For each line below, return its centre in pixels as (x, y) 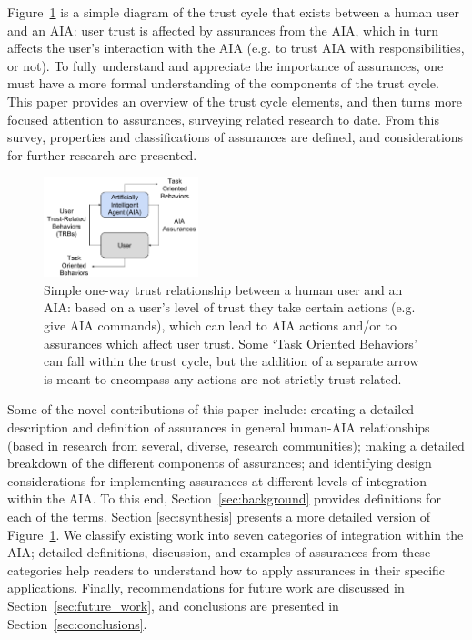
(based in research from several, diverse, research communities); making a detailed (236, 445)
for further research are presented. (102, 154)
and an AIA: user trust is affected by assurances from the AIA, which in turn (223, 30)
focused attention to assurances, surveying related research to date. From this (224, 119)
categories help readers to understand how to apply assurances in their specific (226, 569)
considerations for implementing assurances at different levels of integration (217, 480)
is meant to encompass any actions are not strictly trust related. (223, 378)
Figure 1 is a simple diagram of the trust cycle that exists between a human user (233, 12)
